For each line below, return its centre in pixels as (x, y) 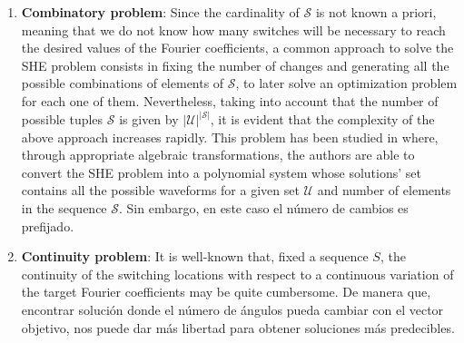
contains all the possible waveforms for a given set (160, 190)
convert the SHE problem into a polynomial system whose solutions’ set (221, 172)
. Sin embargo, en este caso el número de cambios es (264, 207)
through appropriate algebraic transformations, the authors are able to (218, 155)
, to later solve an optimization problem (346, 83)
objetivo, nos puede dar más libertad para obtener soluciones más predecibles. (238, 327)
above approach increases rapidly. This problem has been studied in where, (230, 137)
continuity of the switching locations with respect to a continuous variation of (237, 274)
